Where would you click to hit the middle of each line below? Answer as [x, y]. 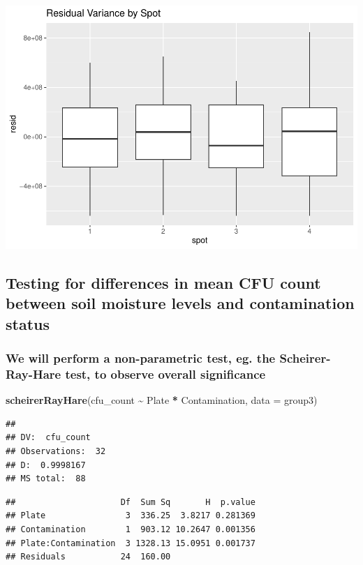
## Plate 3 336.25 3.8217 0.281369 [131, 516]
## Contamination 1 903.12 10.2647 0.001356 [131, 529]
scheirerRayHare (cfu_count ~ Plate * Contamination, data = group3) [162, 400]
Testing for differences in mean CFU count [163, 282]
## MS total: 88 [46, 479]
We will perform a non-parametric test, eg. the [141, 358]
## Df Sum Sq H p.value [131, 502]
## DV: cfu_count [48, 438]
